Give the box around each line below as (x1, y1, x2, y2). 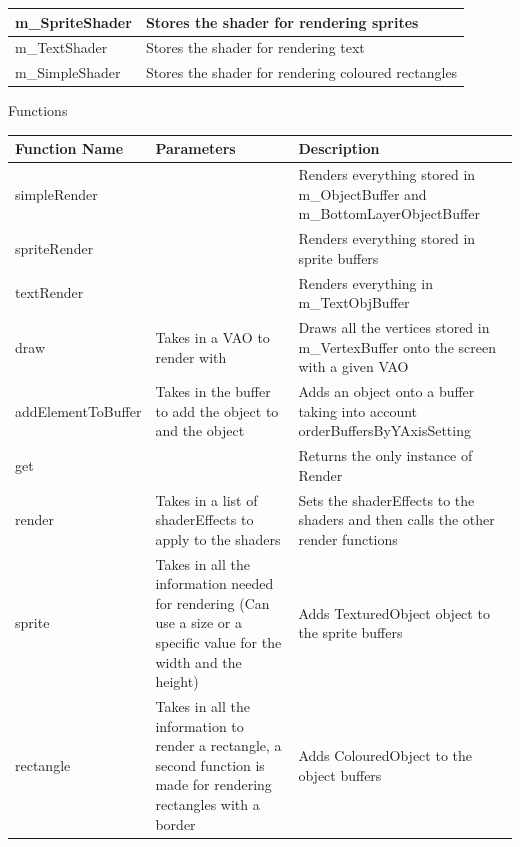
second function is (155, 754, 265, 775)
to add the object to (155, 400, 279, 421)
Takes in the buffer (155, 381, 271, 402)
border (155, 813, 196, 834)
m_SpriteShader (15, 11, 132, 32)
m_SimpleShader (15, 62, 121, 83)
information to (155, 715, 244, 736)
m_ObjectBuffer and (298, 183, 427, 204)
